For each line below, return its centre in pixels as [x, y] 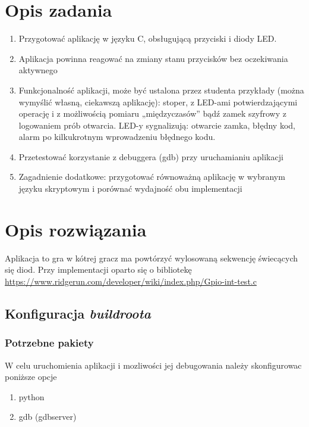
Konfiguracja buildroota [78, 313]
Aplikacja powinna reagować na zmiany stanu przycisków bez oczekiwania [153, 58]
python [31, 396]
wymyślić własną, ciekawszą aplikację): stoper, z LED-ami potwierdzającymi [158, 102]
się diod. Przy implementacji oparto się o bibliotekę [98, 269]
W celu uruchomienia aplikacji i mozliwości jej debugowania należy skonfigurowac [153, 365]
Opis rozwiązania [76, 229]
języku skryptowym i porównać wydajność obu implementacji [130, 188]
